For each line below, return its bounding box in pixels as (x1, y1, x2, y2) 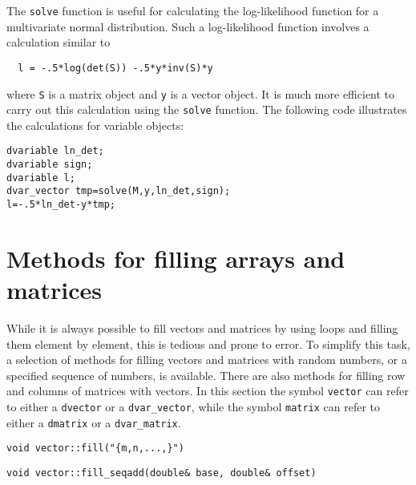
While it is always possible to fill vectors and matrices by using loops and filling (6, 320, 398, 336)
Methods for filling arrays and (6, 241, 345, 274)
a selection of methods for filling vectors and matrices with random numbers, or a (6, 351, 407, 368)
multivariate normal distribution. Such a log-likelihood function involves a (6, 18, 370, 34)
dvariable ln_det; (6, 145, 104, 157)
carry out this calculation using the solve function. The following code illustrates (6, 101, 407, 118)
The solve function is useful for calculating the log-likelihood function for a (6, 2, 379, 18)
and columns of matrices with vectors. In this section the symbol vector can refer (6, 382, 409, 399)
